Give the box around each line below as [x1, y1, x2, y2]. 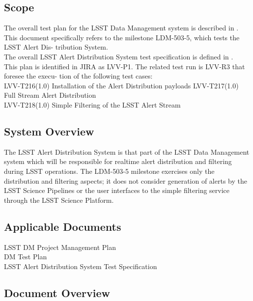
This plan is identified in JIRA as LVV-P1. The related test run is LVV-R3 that [4, 61, 245, 71]
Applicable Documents [4, 219, 121, 234]
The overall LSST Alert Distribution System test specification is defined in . [4, 51, 233, 61]
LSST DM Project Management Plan [4, 242, 116, 252]
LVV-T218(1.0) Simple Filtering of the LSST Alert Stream [4, 99, 181, 109]
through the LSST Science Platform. [4, 194, 114, 205]
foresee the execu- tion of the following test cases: [4, 71, 153, 81]
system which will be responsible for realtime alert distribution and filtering [4, 156, 232, 166]
